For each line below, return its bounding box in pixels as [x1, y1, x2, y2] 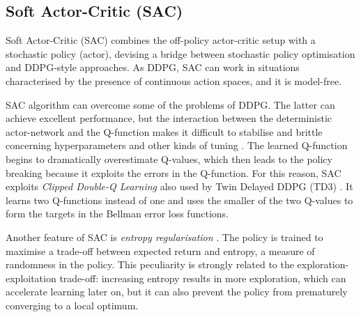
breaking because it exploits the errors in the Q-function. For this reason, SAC [6, 165, 341, 180]
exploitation [6, 270, 56, 285]
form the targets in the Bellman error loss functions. [6, 206, 229, 221]
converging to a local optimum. [6, 297, 139, 312]
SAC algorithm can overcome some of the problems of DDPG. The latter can [6, 97, 335, 111]
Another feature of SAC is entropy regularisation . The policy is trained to [6, 229, 323, 244]
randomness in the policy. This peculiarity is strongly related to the [6, 257, 294, 272]
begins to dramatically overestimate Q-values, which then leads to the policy [6, 151, 332, 166]
